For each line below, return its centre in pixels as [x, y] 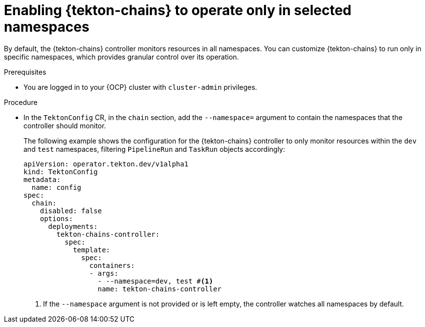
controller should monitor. [65, 125]
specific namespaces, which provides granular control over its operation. [122, 57]
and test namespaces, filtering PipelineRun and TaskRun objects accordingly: [154, 149]
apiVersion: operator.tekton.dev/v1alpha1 [106, 164]
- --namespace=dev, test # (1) [155, 281]
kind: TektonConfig [61, 172]
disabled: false [71, 211]
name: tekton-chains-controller [159, 289]
